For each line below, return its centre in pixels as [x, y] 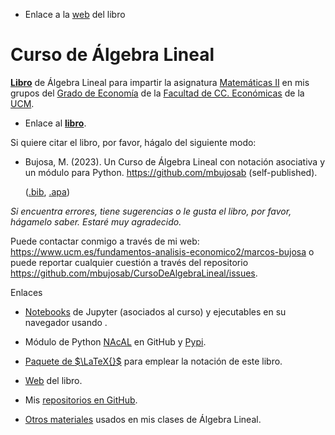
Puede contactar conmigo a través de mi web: [105, 241]
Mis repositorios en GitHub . [81, 400]
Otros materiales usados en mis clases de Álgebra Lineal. [143, 419]
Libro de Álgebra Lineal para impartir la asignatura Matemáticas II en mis [160, 82]
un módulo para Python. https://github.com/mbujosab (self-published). [171, 172]
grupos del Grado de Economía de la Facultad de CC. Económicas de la [157, 93]
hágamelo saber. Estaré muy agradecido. [96, 221]
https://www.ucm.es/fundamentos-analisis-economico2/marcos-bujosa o [162, 251]
